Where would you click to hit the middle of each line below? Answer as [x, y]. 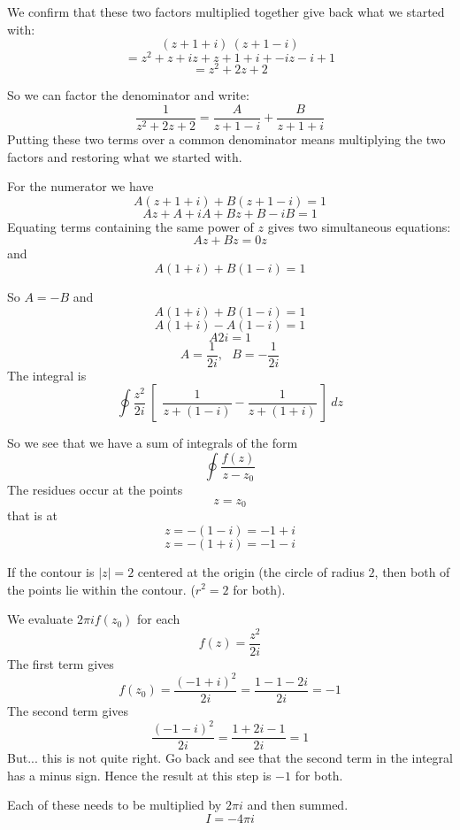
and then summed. [298, 805]
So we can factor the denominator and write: [128, 95]
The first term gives [61, 663]
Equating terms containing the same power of [130, 226]
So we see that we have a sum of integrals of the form [153, 443]
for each [158, 619]
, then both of [412, 571]
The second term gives [68, 711]
